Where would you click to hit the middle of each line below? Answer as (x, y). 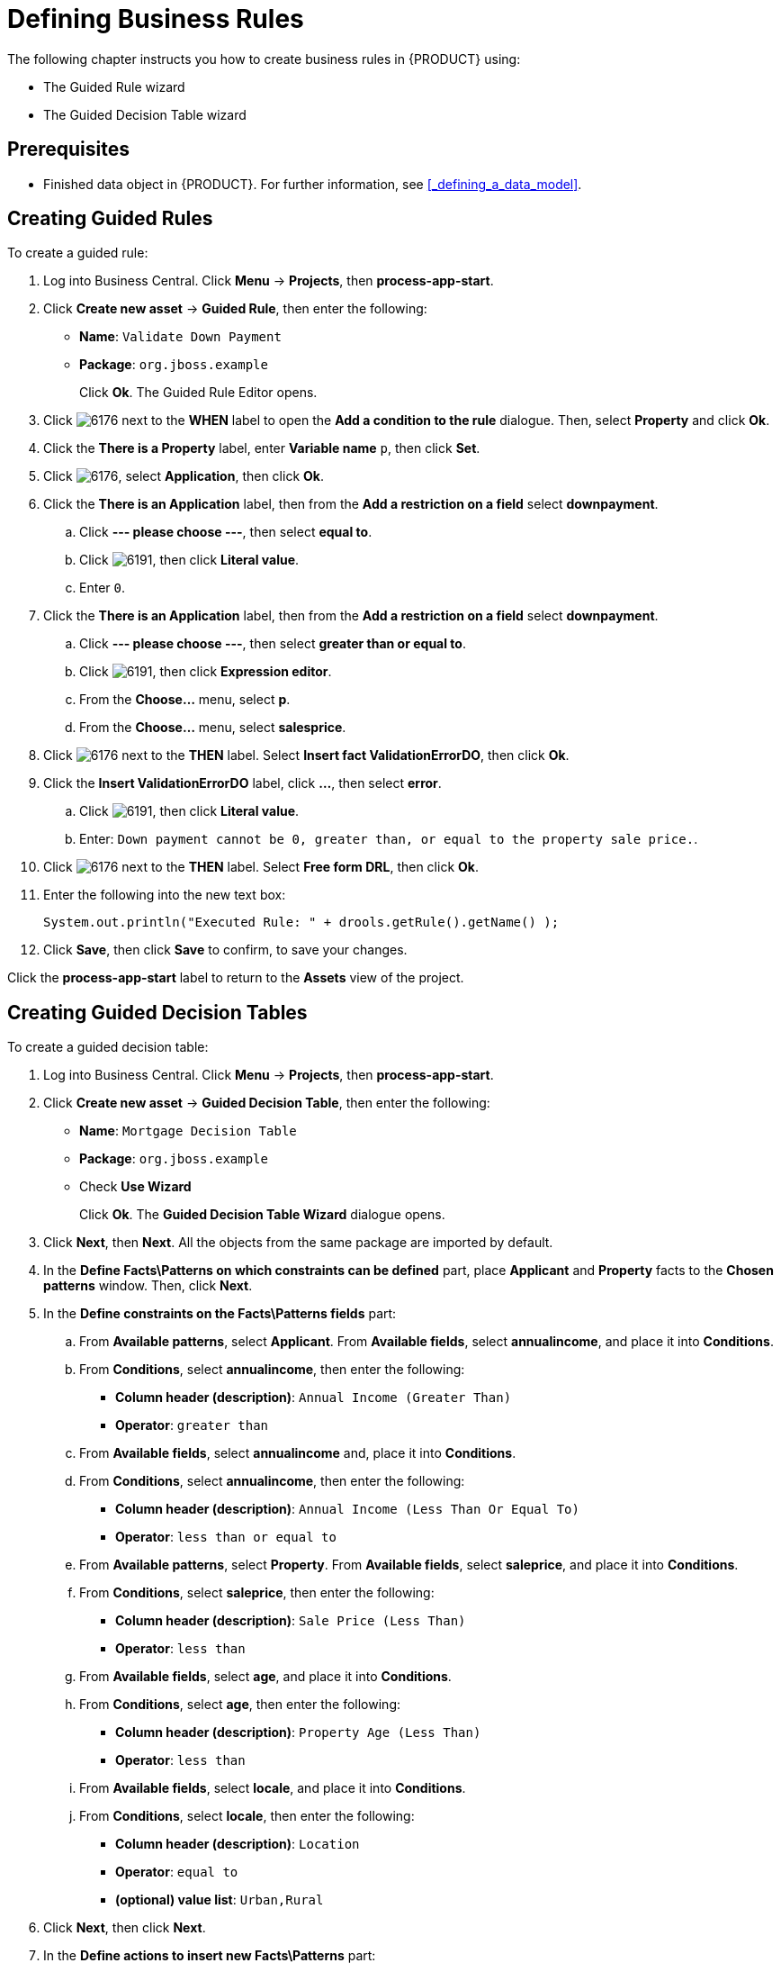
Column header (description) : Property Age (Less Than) (298, 1732)
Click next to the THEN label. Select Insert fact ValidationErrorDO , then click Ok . (306, 755)
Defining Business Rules (156, 19)
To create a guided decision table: (108, 1047)
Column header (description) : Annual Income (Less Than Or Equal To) (347, 1509)
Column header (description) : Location (238, 1844)
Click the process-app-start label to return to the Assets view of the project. (236, 978)
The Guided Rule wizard (114, 86)
